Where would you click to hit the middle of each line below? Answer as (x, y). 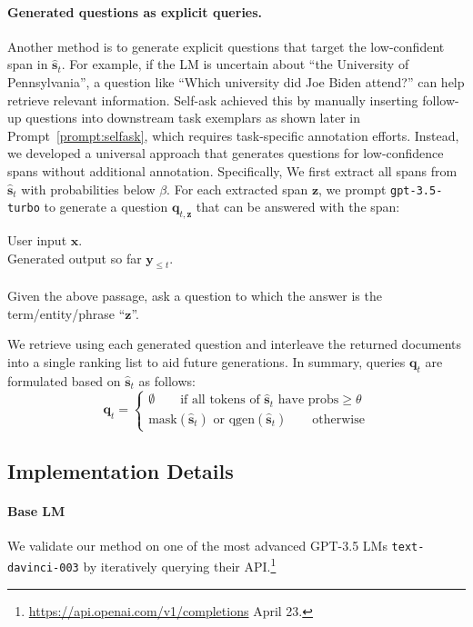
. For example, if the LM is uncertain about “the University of (235, 64)
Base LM (36, 510)
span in (28, 64)
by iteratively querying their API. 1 (180, 565)
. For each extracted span (237, 189)
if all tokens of (220, 400)
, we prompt (352, 189)
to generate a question (106, 207)
